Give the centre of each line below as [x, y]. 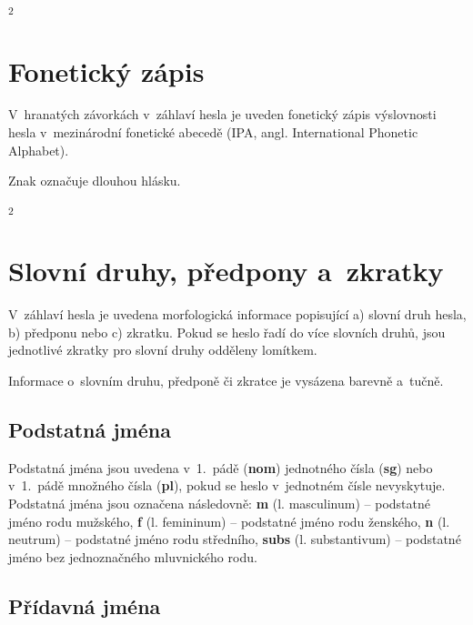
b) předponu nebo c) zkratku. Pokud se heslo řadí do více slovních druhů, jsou [227, 332]
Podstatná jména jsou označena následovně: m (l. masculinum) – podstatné [219, 504]
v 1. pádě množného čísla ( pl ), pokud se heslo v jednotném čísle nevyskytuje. [227, 485]
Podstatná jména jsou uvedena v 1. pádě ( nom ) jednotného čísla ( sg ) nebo [221, 467]
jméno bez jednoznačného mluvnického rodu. [133, 556]
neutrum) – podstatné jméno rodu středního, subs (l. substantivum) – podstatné [235, 539]
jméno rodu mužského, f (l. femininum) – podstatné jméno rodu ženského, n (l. [229, 521]
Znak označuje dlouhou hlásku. [95, 181]
